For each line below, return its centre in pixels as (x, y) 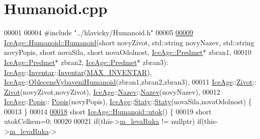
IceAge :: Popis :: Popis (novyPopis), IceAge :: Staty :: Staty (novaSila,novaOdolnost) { (128, 101)
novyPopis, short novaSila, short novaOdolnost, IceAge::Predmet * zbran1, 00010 (128, 52)
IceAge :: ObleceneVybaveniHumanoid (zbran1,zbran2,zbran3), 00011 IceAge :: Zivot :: (130, 82)
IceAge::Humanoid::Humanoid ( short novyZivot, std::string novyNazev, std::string (129, 42)
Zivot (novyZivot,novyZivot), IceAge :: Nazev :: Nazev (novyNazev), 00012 (112, 91)
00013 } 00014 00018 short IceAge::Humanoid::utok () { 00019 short (108, 111)
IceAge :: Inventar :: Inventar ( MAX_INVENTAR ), (78, 72)
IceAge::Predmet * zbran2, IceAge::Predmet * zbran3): (86, 62)
